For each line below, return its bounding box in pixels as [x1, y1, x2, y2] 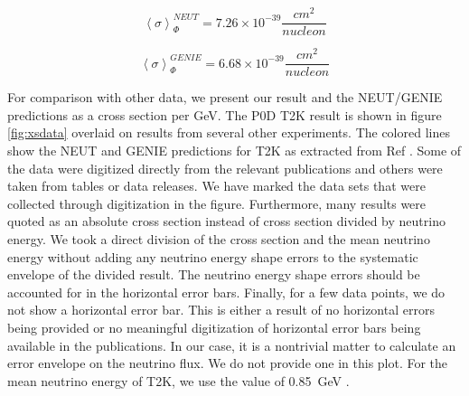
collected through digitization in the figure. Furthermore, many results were [7, 193, 427, 212]
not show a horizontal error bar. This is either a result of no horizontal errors [7, 300, 435, 319]
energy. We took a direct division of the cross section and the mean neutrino [7, 230, 430, 249]
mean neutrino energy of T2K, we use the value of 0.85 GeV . [7, 371, 350, 390]
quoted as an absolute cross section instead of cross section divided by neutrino [7, 212, 446, 231]
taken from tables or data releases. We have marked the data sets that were [7, 176, 426, 195]
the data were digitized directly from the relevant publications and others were [7, 158, 443, 177]
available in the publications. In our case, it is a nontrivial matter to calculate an [7, 335, 456, 354]
